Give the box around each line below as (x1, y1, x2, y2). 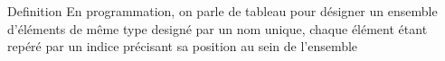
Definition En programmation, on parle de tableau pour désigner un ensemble (7, 2, 438, 20)
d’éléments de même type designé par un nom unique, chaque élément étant (7, 19, 428, 38)
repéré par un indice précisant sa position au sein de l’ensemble (7, 37, 358, 56)
